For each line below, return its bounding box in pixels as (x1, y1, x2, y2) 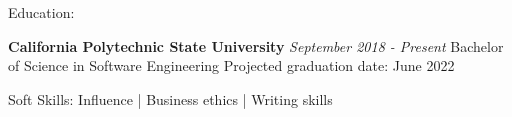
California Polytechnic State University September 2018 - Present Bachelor (8, 35, 504, 56)
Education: (8, 2, 75, 22)
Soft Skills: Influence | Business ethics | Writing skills (8, 88, 333, 109)
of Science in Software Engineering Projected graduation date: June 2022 (8, 55, 455, 76)
